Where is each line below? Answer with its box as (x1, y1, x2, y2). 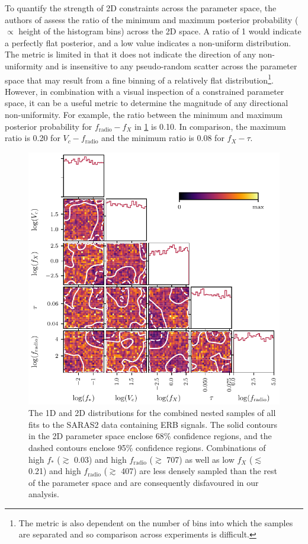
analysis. (28, 488, 59, 500)
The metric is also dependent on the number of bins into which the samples (18, 516, 293, 529)
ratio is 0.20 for (5, 132, 60, 144)
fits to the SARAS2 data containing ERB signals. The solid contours (28, 418, 278, 430)
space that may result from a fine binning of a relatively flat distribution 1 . (5, 72, 274, 86)
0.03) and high (74, 453, 127, 465)
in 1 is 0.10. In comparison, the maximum (134, 120, 286, 132)
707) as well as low (166, 453, 235, 465)
